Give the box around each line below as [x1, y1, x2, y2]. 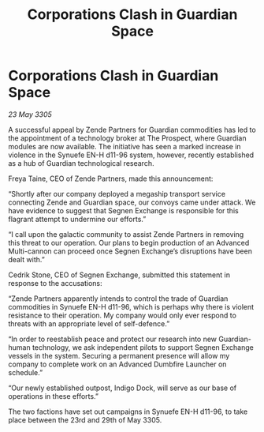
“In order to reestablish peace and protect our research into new [8, 334, 218, 344]
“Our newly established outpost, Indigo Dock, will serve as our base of [8, 383, 237, 393]
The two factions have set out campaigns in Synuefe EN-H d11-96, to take [8, 407, 248, 416]
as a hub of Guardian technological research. [8, 158, 154, 167]
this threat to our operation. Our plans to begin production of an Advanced [8, 238, 250, 247]
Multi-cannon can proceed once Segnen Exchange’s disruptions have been [8, 246, 252, 256]
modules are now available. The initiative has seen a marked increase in [8, 141, 242, 151]
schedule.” [8, 367, 43, 377]
